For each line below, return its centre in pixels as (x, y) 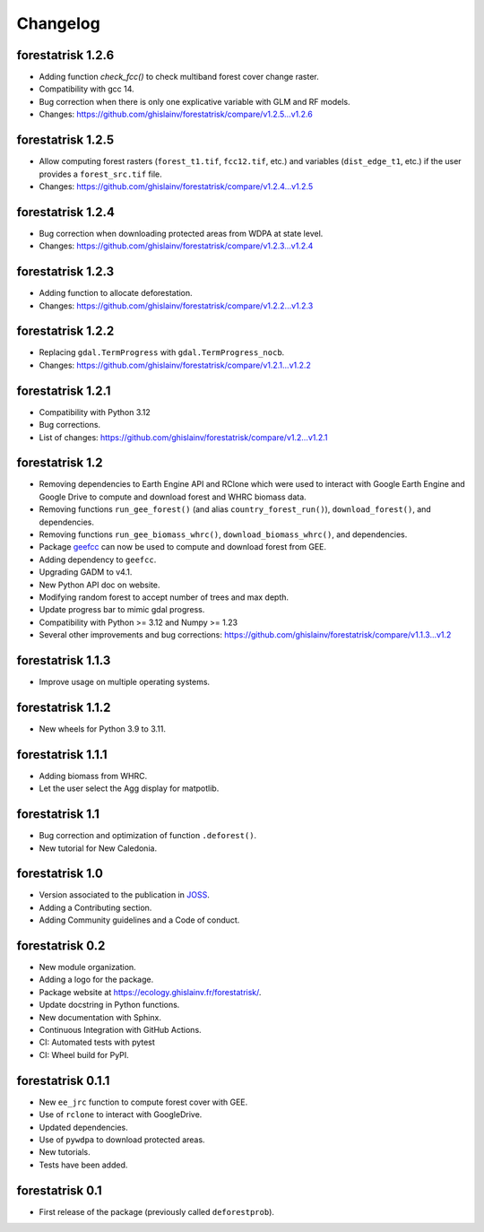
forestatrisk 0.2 (61, 946)
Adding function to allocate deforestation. (116, 293)
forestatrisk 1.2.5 (65, 140)
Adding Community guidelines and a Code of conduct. (139, 920)
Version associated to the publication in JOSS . (124, 895)
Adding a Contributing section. (95, 907)
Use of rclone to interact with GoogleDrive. (121, 1115)
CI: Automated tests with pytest (97, 1042)
